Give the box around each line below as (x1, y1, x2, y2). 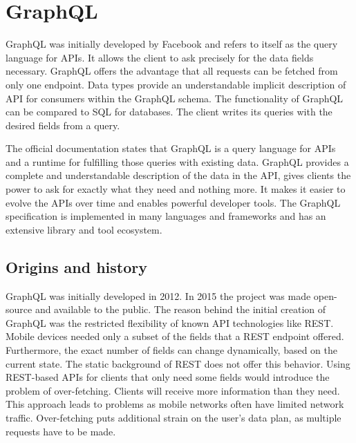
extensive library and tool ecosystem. (6, 222, 162, 236)
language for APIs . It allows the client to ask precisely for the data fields (6, 50, 314, 64)
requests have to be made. (6, 424, 116, 438)
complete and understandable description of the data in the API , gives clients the (6, 168, 351, 182)
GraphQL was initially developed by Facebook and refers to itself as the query (6, 37, 338, 51)
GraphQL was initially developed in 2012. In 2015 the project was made (6, 288, 311, 303)
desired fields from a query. (6, 117, 120, 132)
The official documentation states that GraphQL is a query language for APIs (6, 141, 336, 155)
